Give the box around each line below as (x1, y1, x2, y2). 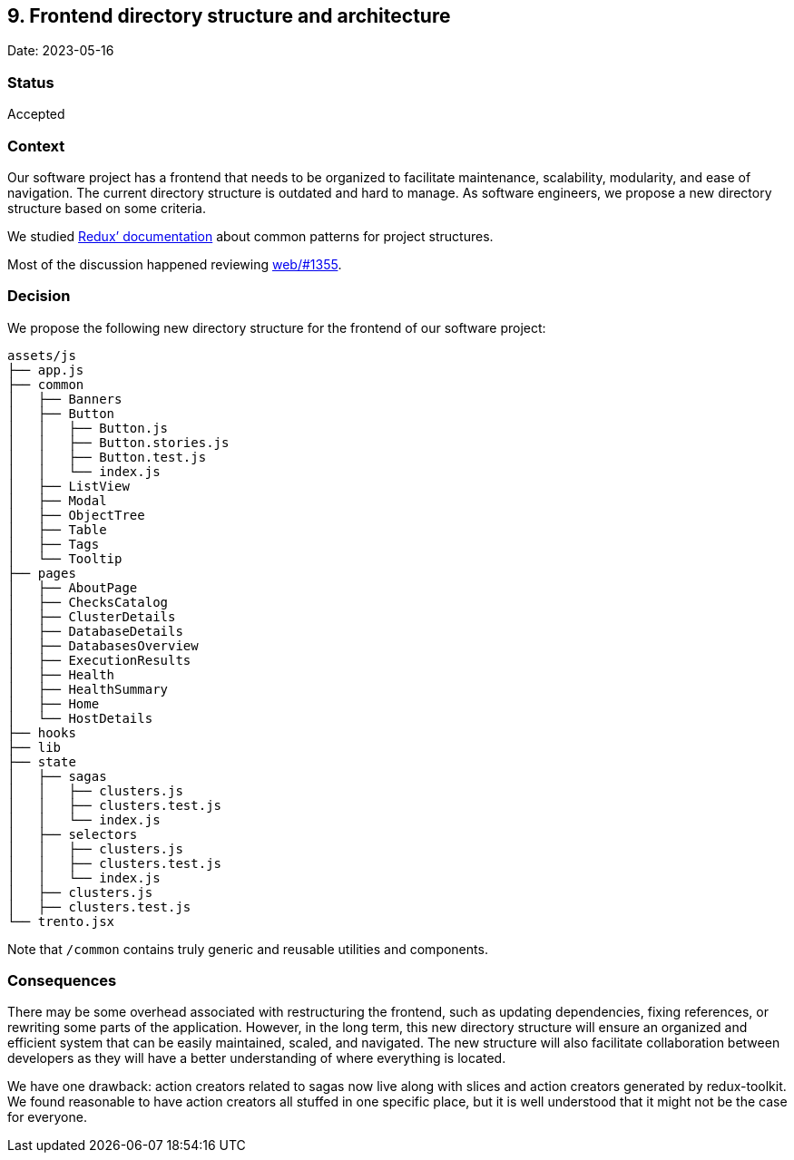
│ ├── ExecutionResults (7, 652, 191, 668)
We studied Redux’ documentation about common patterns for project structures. (7, 228, 494, 244)
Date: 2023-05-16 (7, 43, 114, 59)
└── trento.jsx (7, 913, 115, 929)
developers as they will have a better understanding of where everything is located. (7, 1050, 506, 1067)
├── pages (7, 565, 76, 580)
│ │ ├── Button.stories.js (7, 434, 230, 450)
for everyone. (7, 1109, 87, 1126)
